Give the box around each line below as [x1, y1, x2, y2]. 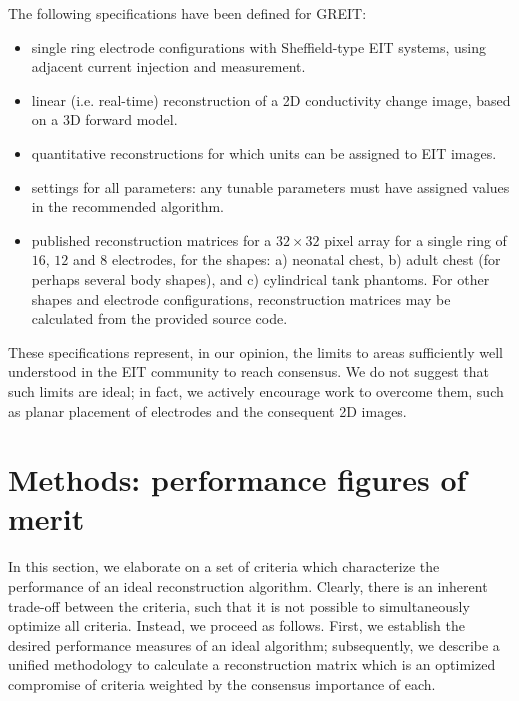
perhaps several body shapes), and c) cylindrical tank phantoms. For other [31, 268, 490, 289]
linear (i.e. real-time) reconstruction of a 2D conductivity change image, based [31, 89, 511, 110]
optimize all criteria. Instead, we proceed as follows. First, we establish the [8, 615, 465, 636]
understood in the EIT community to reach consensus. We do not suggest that [8, 361, 489, 382]
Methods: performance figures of [8, 459, 467, 500]
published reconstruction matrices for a [31, 229, 272, 250]
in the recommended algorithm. [31, 196, 224, 217]
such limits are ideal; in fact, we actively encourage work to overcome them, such [8, 380, 504, 401]
